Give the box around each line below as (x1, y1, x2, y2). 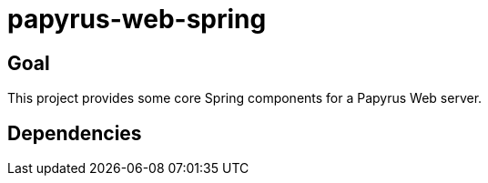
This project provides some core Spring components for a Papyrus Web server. (7, 90, 483, 107)
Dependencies (7, 121, 142, 145)
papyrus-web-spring (7, 4, 267, 35)
